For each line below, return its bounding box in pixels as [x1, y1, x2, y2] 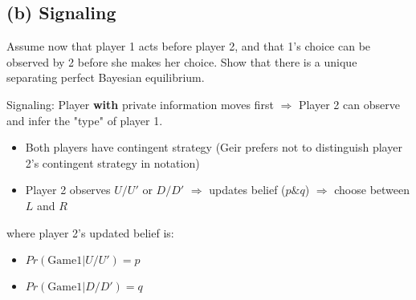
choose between [334, 181, 410, 198]
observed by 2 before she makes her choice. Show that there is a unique [6, 53, 357, 70]
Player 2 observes [25, 181, 111, 198]
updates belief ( [209, 181, 286, 198]
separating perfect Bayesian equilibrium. [6, 69, 205, 86]
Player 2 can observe [298, 95, 400, 112]
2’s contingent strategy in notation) [25, 154, 200, 171]
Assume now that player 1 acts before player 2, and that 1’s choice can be [6, 38, 371, 55]
